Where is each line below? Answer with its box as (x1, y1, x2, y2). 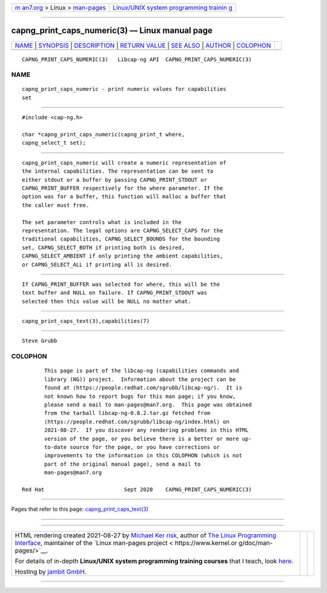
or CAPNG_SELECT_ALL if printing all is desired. (22, 261, 173, 268)
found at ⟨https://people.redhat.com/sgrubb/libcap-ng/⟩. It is (44, 385, 242, 391)
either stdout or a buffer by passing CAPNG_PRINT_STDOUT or (22, 176, 207, 183)
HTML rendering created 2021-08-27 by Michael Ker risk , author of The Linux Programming (15, 531, 277, 539)
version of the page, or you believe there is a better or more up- (44, 435, 252, 442)
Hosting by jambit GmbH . (15, 567, 87, 575)
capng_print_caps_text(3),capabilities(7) (22, 318, 150, 325)
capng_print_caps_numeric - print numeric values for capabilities (22, 85, 226, 93)
